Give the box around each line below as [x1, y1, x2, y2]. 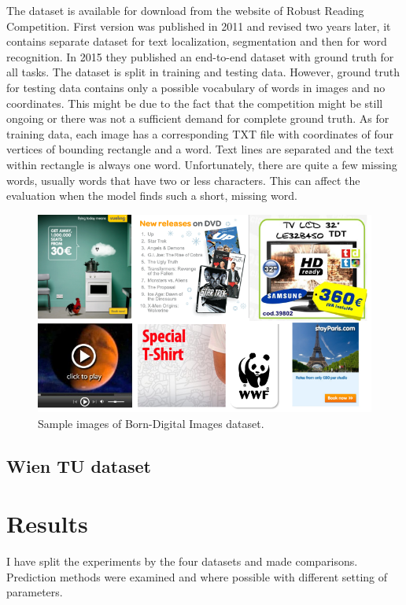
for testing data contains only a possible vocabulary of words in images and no [6, 79, 386, 95]
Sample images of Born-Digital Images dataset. [38, 415, 264, 431]
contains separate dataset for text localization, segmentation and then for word [6, 33, 387, 50]
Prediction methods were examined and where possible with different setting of [6, 568, 388, 585]
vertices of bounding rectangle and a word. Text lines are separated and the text [6, 141, 394, 157]
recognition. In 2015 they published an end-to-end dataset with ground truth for [6, 48, 394, 65]
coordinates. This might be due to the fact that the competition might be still [6, 94, 383, 111]
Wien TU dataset [6, 453, 151, 478]
